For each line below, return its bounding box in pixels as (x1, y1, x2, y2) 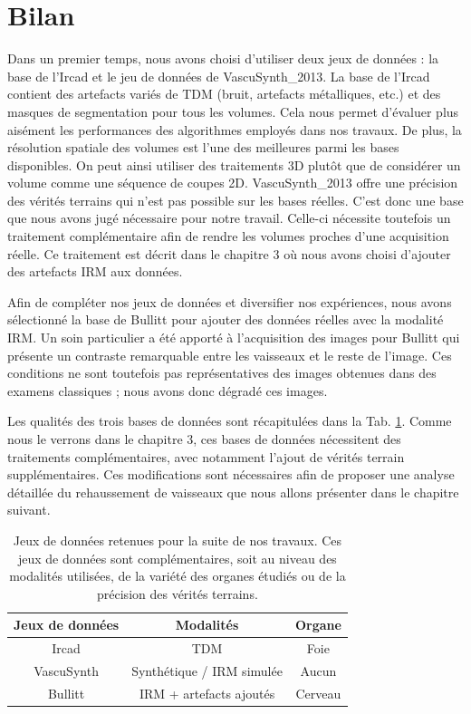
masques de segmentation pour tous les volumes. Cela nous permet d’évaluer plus (7, 101, 459, 121)
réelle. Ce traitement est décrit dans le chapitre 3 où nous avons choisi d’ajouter (7, 244, 451, 263)
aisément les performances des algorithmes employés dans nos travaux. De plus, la (7, 120, 462, 139)
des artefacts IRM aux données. (7, 262, 183, 281)
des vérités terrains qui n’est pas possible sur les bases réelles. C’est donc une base (7, 190, 464, 209)
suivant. (7, 500, 51, 519)
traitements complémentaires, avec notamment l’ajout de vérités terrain (7, 447, 405, 466)
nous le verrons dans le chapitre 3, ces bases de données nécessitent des (7, 429, 401, 448)
